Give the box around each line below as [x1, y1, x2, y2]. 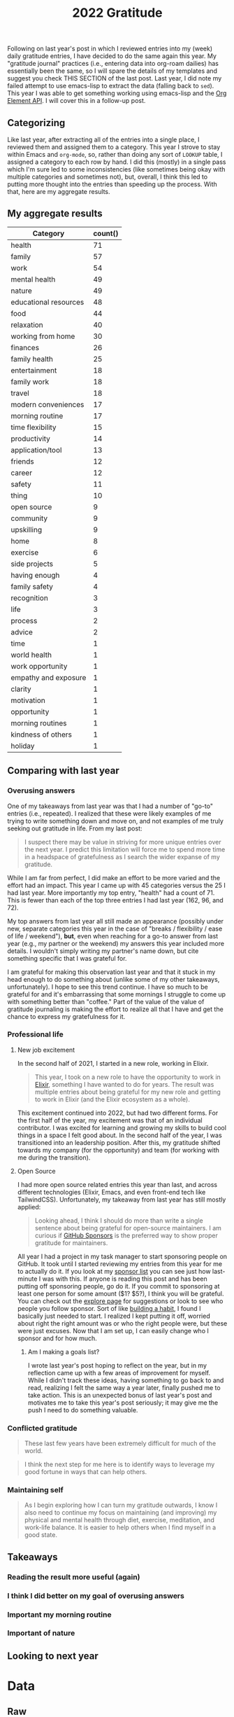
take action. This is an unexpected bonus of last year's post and [27, 1391, 212, 1399]
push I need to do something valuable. [27, 1405, 138, 1414]
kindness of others [10, 730, 72, 739]
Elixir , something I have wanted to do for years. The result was [34, 1080, 214, 1088]
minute [17, 1274, 38, 1283]
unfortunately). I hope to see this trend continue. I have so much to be [7, 982, 208, 991]
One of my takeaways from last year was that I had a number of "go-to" [7, 802, 213, 810]
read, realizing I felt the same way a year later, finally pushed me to [27, 1383, 221, 1391]
